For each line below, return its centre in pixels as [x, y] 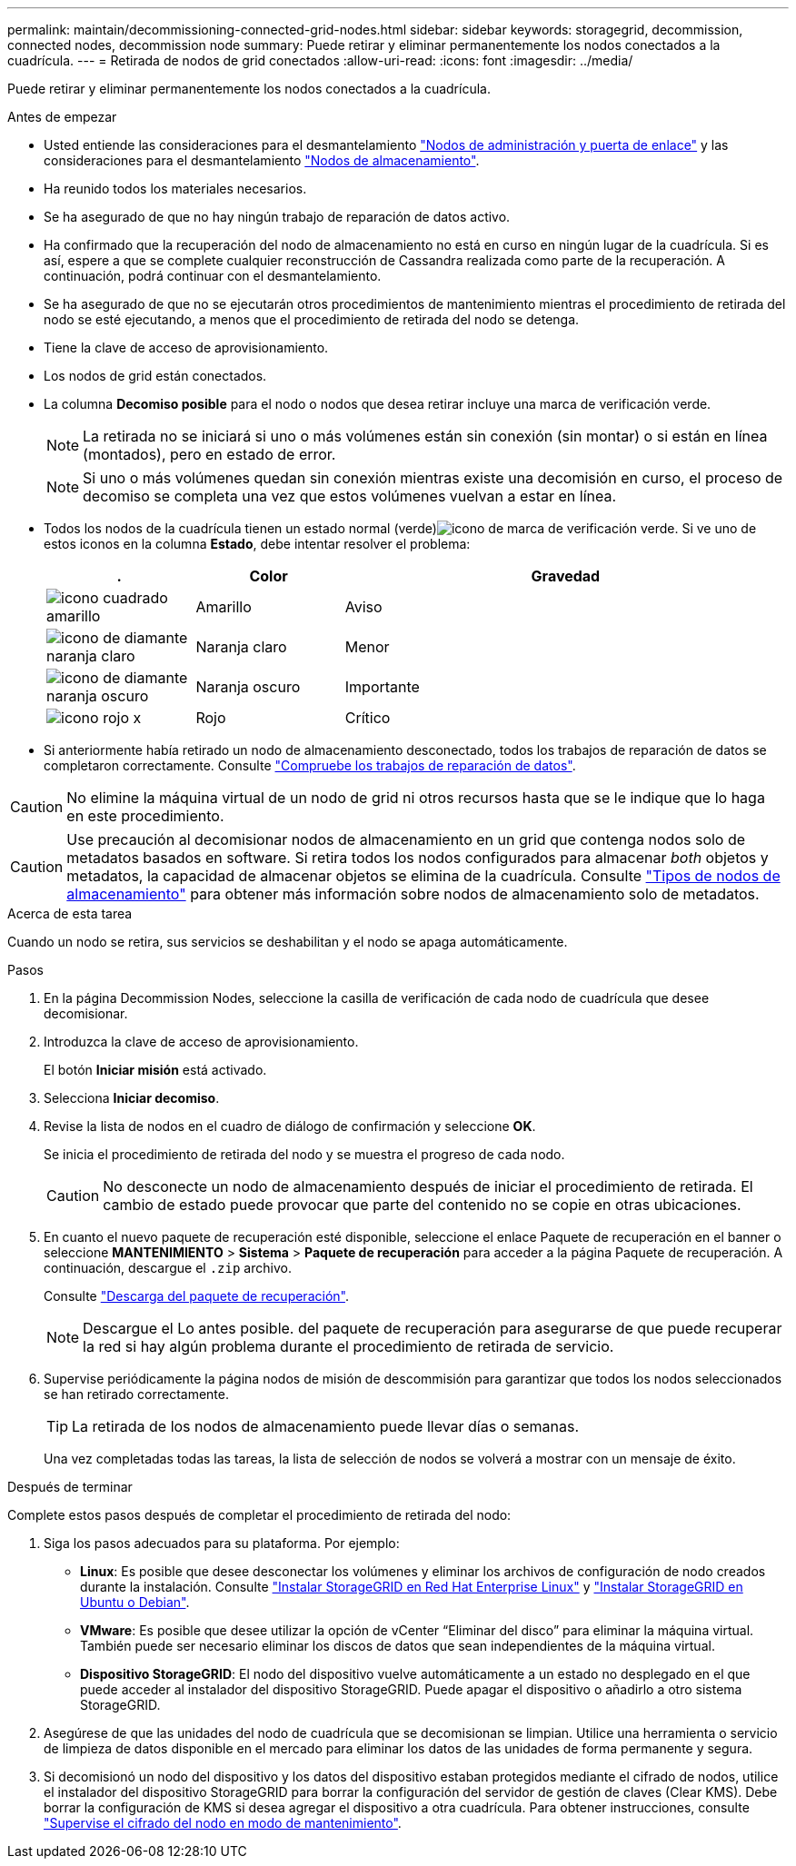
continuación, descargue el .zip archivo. [168, 1268]
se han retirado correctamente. [136, 1394]
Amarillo [224, 607]
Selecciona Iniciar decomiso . [132, 1098]
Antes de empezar [62, 117]
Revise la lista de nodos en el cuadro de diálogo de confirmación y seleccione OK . [290, 1126]
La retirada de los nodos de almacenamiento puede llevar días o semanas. [326, 1426]
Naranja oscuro [248, 687]
